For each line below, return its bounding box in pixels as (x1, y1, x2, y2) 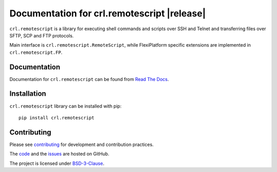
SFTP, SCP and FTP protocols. (9, 32, 74, 38)
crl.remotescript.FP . (9, 49, 63, 55)
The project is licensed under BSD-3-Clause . (9, 160, 105, 166)
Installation (9, 90, 46, 98)
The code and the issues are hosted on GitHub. (9, 151, 110, 157)
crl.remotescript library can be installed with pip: (9, 103, 122, 109)
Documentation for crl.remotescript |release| (9, 8, 206, 19)
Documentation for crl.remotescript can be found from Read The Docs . (9, 76, 169, 82)
